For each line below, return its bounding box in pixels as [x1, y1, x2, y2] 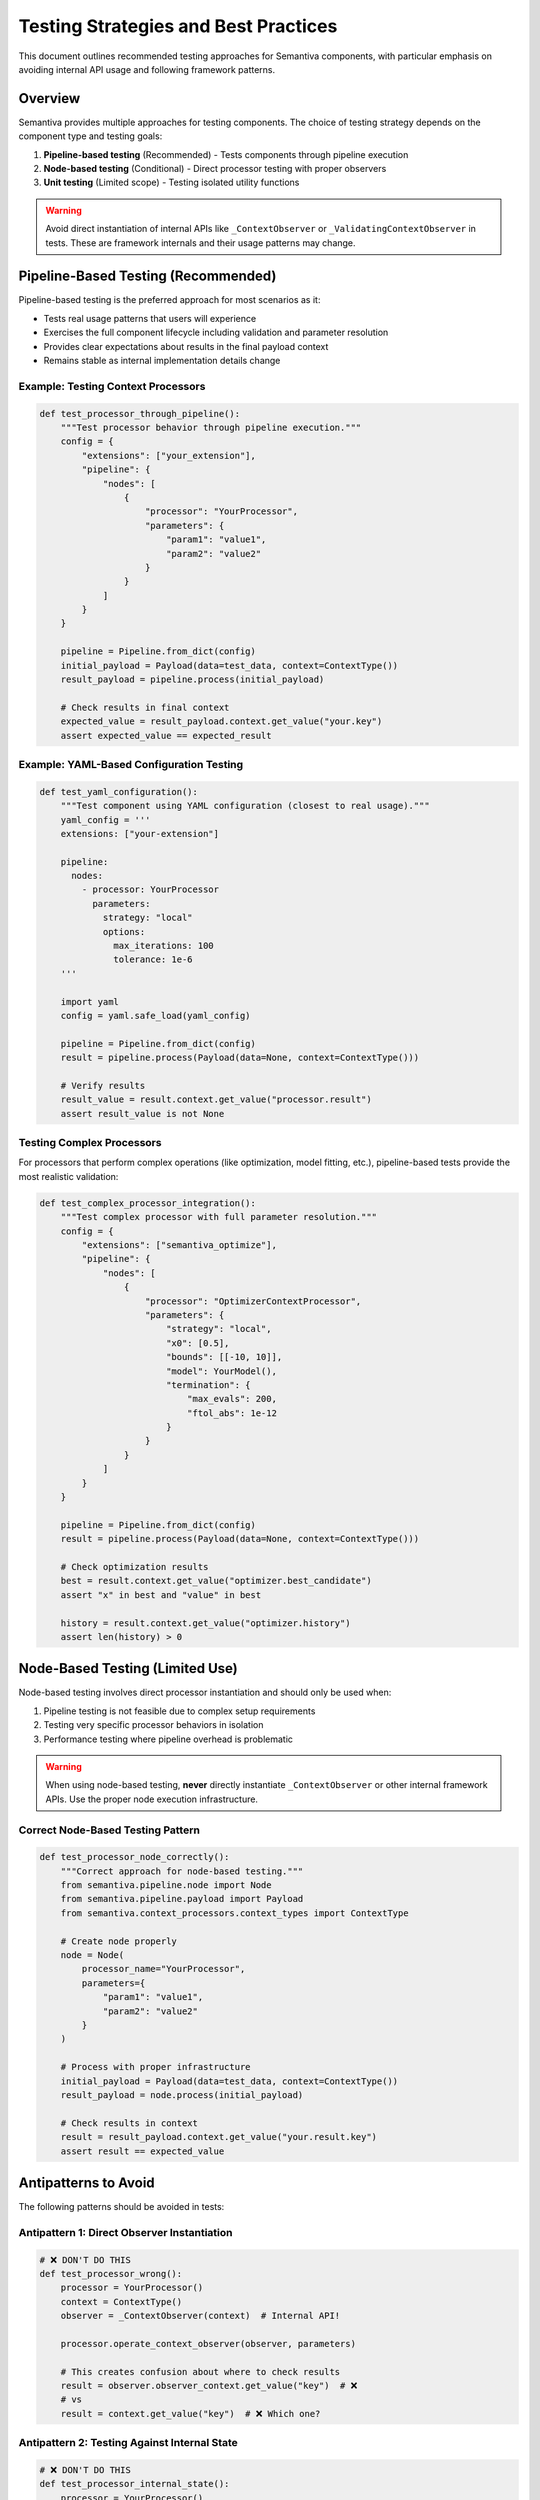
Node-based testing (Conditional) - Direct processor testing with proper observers [43, 163, 387, 175]
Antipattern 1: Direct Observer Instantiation [18, 2225, 233, 2239]
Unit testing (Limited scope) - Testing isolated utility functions [43, 176, 300, 189]
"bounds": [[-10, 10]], [165, 1351, 283, 1363]
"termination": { [165, 1379, 251, 1390]
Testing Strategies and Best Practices [18, 15, 338, 37]
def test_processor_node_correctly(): [39, 1851, 230, 1863]
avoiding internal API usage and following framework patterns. [18, 63, 276, 75]
